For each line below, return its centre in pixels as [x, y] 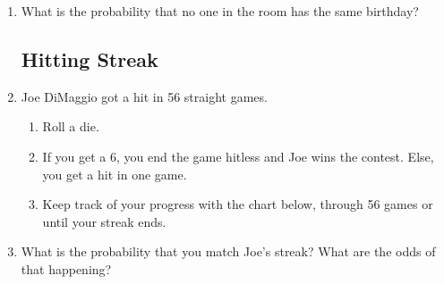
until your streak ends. [104, 221]
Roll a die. [71, 126]
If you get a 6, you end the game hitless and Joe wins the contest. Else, [238, 156]
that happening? [66, 268]
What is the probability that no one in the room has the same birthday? [220, 11]
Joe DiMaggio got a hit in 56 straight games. [144, 96]
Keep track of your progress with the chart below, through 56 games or [238, 204]
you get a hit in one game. [115, 174]
